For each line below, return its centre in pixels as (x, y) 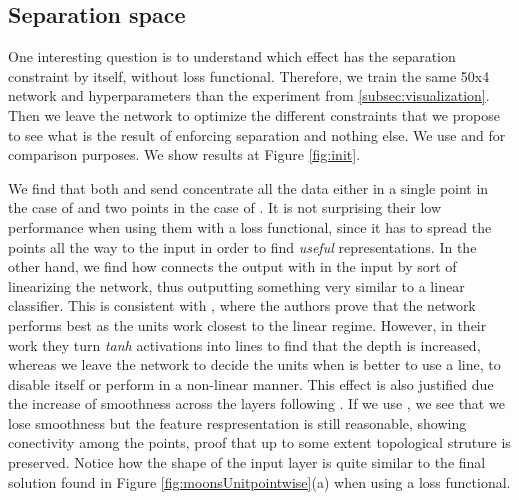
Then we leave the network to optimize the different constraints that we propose (254, 114)
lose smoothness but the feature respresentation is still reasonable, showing (237, 422)
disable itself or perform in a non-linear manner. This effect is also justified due (251, 383)
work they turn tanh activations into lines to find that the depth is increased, (244, 344)
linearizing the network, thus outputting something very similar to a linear (236, 285)
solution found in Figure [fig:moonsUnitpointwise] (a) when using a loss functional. (259, 481)
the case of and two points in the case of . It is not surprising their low (224, 207)
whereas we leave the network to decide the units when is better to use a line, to (254, 364)
